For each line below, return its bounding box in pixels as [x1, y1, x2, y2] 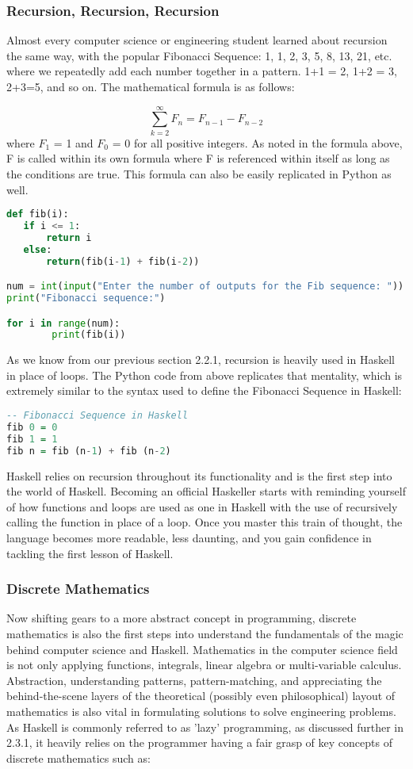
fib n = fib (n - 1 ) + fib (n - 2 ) [6, 445, 171, 457]
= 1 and [53, 134, 94, 151]
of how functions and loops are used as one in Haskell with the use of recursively [6, 498, 398, 515]
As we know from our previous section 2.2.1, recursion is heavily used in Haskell [6, 351, 395, 368]
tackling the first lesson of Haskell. [6, 545, 174, 561]
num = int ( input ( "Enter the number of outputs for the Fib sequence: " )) [6, 281, 404, 293]
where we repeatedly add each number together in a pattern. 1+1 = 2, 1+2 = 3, [6, 63, 397, 79]
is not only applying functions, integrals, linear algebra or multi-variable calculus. [6, 656, 402, 673]
